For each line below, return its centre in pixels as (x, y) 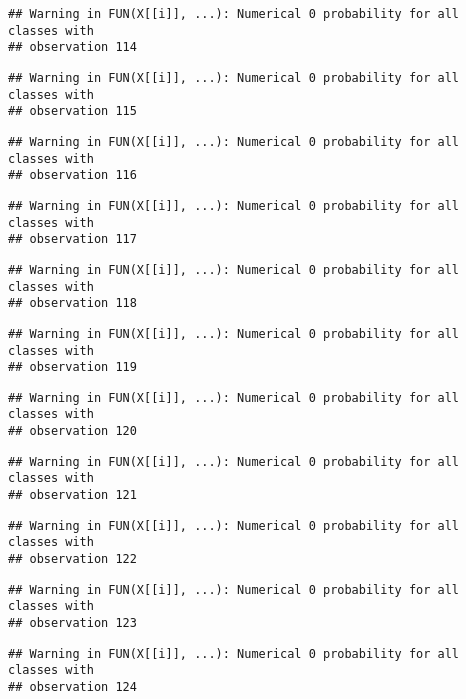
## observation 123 (72, 623)
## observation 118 (72, 303)
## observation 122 (72, 559)
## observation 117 (72, 239)
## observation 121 (72, 495)
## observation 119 (72, 367)
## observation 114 (72, 47)
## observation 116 (72, 175)
